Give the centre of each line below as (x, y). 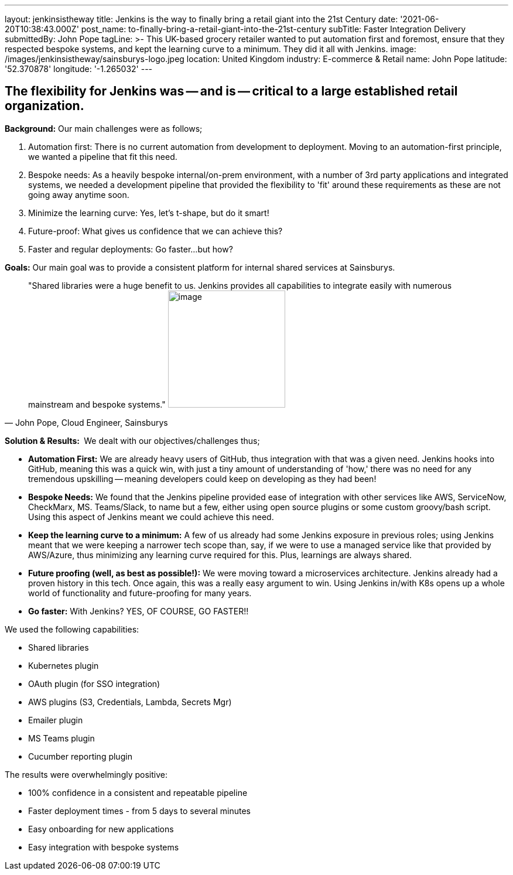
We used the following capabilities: (72, 629)
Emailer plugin (56, 720)
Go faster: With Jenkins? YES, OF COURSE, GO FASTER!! (138, 611)
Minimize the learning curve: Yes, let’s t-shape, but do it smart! (149, 213)
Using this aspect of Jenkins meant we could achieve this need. (151, 517)
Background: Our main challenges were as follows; (104, 128)
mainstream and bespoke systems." (97, 404)
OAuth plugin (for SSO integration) (94, 683)
